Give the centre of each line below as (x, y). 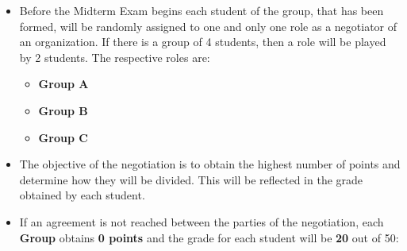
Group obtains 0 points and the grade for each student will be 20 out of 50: (209, 237)
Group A (63, 84)
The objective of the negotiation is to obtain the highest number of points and (210, 164)
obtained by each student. (82, 195)
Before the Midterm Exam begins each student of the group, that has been (202, 10)
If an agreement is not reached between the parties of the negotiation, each (202, 221)
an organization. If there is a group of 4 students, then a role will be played (203, 42)
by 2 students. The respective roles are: (115, 57)
